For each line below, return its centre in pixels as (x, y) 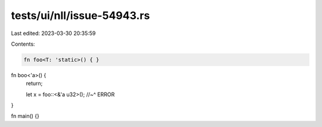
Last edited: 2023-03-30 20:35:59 (53, 33)
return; (34, 84)
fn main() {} (25, 116)
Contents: (23, 44)
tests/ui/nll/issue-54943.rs (80, 15)
